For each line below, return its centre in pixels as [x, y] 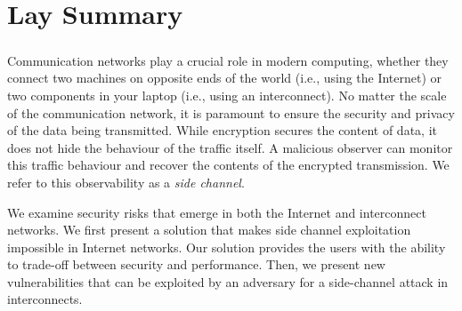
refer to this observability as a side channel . [126, 182]
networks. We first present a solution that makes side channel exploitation [209, 230]
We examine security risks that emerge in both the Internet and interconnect [217, 212]
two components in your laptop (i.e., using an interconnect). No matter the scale [227, 95]
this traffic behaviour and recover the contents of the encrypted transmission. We [228, 165]
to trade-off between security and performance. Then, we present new [196, 264]
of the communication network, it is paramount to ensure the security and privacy [231, 112]
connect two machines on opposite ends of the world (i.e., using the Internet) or [225, 78]
